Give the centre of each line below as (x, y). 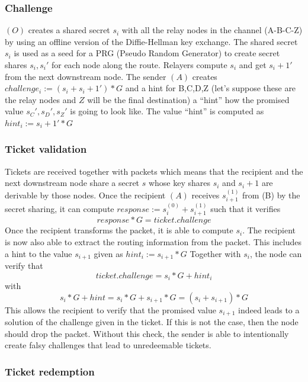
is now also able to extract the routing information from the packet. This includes (153, 242)
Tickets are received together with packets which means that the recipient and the (154, 171)
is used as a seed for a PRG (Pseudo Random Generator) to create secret (147, 53)
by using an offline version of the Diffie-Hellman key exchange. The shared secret (151, 41)
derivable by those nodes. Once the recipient (85, 195)
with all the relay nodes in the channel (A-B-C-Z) (212, 30)
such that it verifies (246, 209)
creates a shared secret (69, 30)
